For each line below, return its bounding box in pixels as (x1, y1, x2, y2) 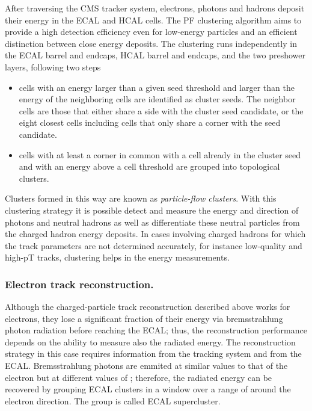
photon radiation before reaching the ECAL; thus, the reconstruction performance (5, 324, 307, 336)
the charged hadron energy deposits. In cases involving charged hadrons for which (5, 227, 306, 240)
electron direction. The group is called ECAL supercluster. (5, 394, 221, 407)
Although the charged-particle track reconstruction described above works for (5, 300, 290, 313)
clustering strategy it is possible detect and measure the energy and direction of (5, 203, 299, 216)
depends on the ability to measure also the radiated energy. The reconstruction (5, 335, 296, 348)
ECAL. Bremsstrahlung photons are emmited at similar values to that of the (5, 359, 288, 372)
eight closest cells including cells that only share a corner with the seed (19, 116, 281, 129)
